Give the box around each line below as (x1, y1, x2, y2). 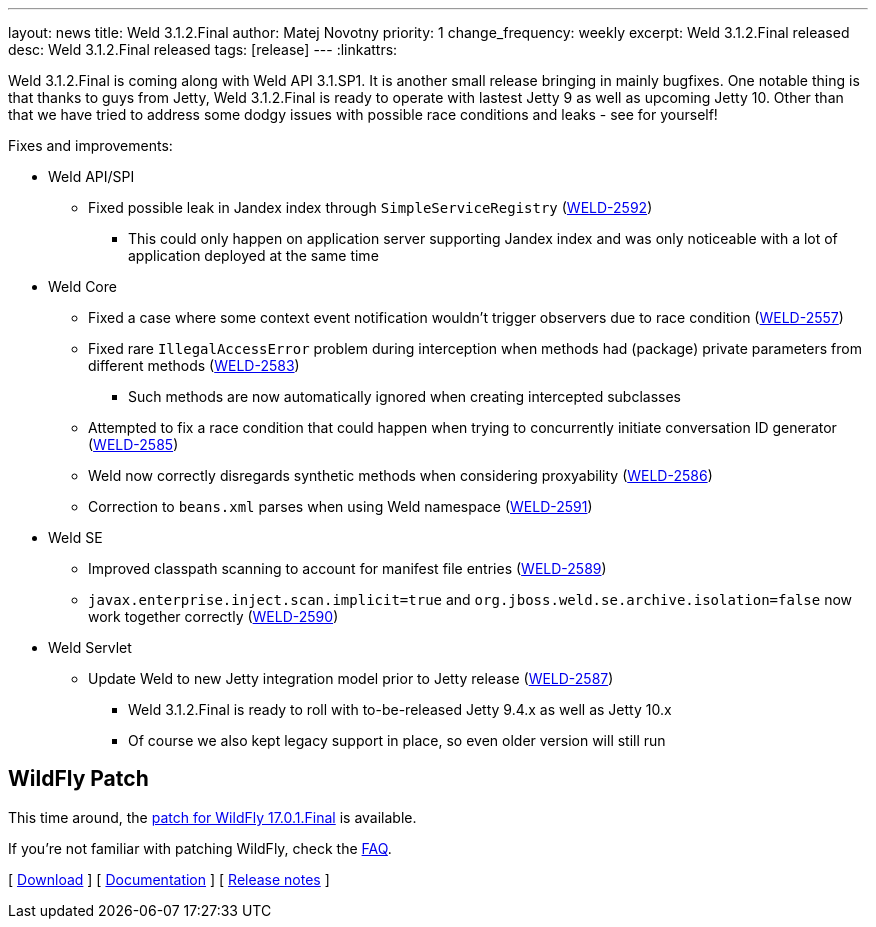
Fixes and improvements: (8, 137, 173, 154)
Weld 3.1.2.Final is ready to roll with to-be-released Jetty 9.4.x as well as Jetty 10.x (128, 701, 672, 718)
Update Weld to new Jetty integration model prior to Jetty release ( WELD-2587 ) (88, 670, 614, 687)
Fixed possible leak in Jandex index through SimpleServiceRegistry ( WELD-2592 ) (88, 199, 653, 216)
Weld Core (48, 278, 117, 295)
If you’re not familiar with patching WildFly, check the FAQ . (8, 839, 392, 857)
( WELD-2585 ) (88, 436, 179, 453)
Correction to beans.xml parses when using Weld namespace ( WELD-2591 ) (88, 498, 593, 515)
